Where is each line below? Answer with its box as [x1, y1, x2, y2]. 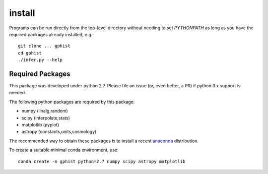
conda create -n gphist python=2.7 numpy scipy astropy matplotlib [18, 159, 186, 164]
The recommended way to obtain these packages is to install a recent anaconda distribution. [9, 138, 199, 144]
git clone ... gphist [18, 43, 70, 49]
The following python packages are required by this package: [9, 99, 135, 105]
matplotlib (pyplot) [21, 121, 60, 127]
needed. [9, 90, 26, 96]
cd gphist [18, 50, 42, 56]
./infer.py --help [18, 57, 63, 63]
